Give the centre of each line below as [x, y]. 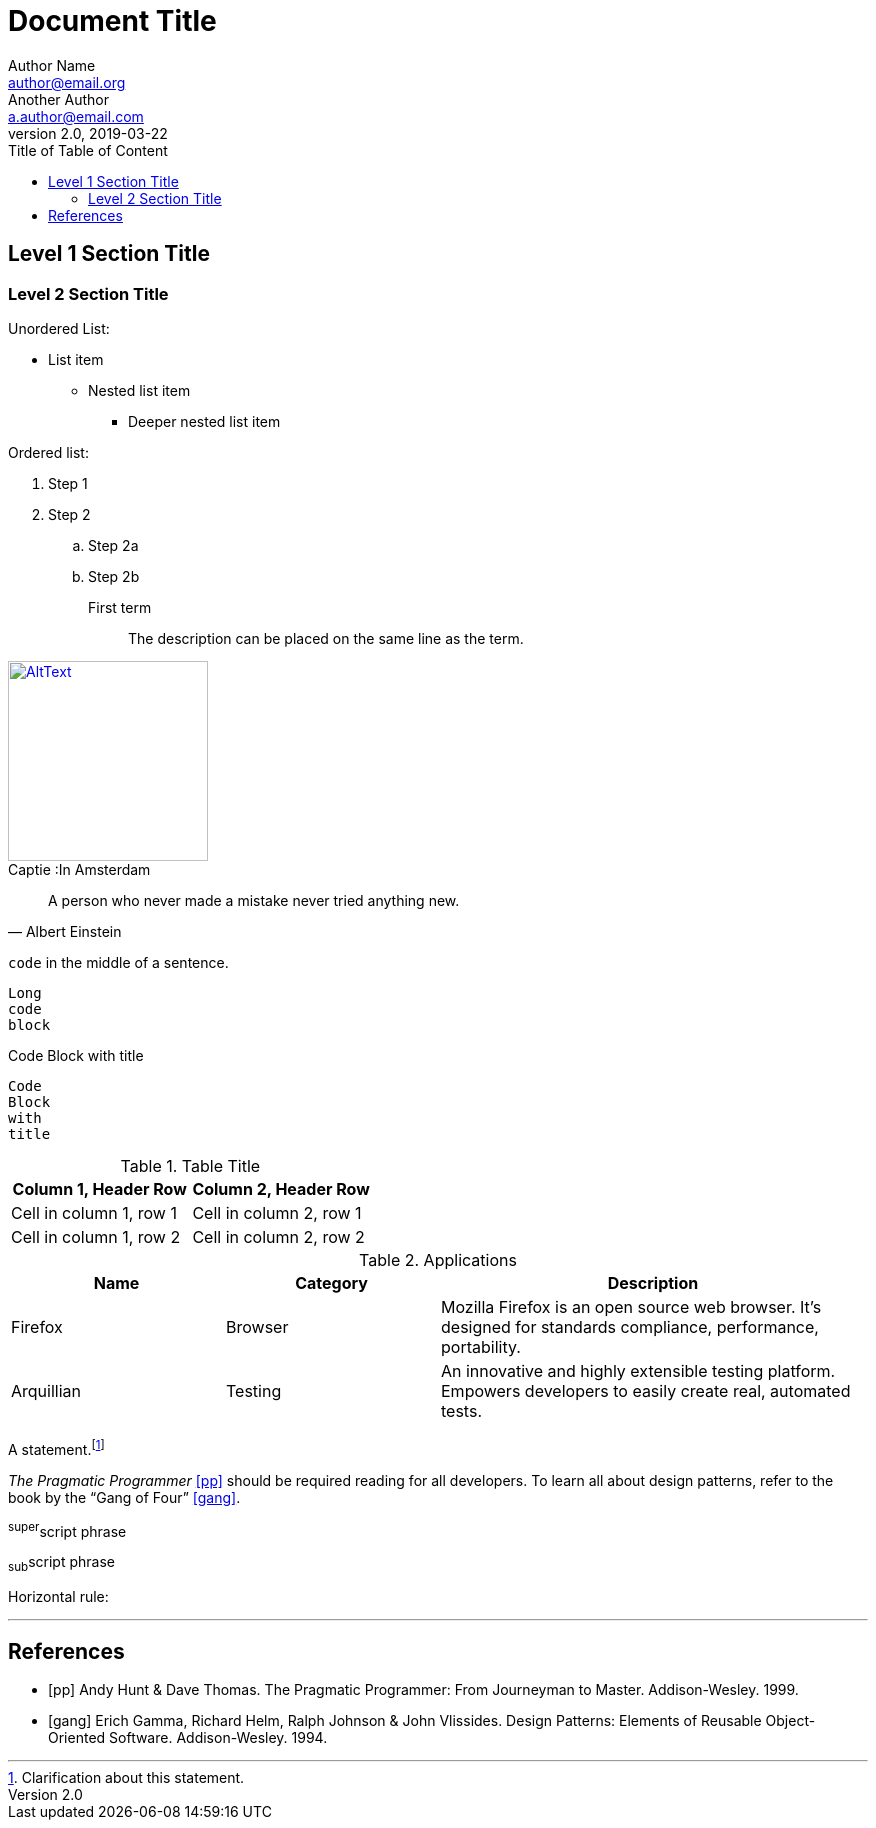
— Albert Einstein [65, 931]
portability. [481, 1346]
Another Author [59, 99]
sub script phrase [61, 1564]
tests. [461, 1410]
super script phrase [67, 1529]
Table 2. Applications [438, 1259]
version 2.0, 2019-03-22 [88, 133]
